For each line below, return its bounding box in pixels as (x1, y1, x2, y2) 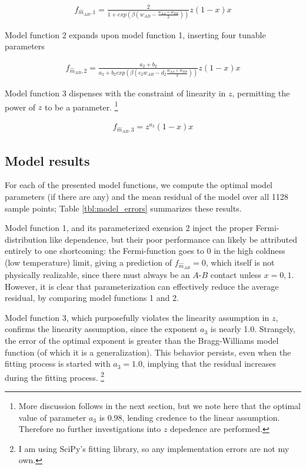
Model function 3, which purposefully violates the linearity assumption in (5, 311, 270, 323)
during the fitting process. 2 (5, 369, 105, 383)
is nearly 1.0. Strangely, (210, 323, 295, 335)
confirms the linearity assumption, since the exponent (5, 323, 198, 335)
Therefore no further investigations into (18, 423, 161, 435)
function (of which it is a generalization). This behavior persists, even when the (5, 346, 291, 358)
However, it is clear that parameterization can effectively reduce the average (5, 280, 279, 292)
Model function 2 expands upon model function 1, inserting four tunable (5, 28, 266, 41)
